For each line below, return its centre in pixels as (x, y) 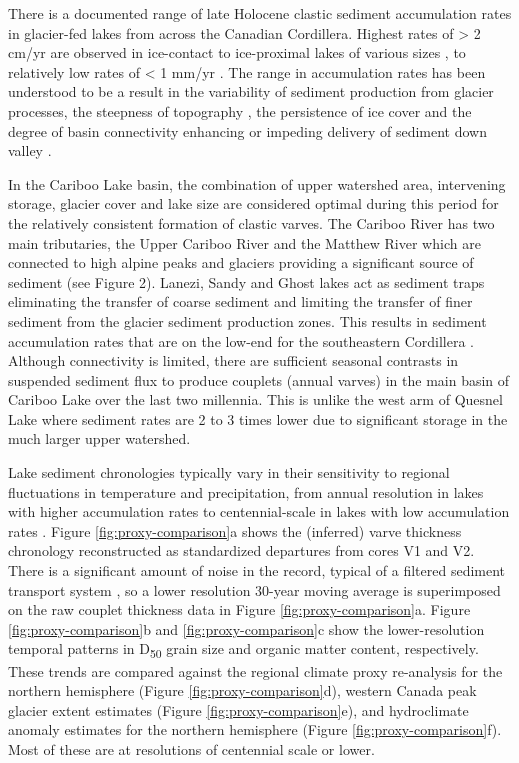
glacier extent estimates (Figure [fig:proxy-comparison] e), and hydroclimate (238, 709)
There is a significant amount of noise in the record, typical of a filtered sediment (257, 570)
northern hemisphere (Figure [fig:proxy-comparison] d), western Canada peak (242, 690)
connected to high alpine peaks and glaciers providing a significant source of (241, 262)
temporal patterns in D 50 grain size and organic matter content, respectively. (243, 650)
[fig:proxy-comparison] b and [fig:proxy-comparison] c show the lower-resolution (246, 628)
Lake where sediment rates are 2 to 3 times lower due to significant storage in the (258, 418)
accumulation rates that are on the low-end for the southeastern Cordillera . (241, 340)
